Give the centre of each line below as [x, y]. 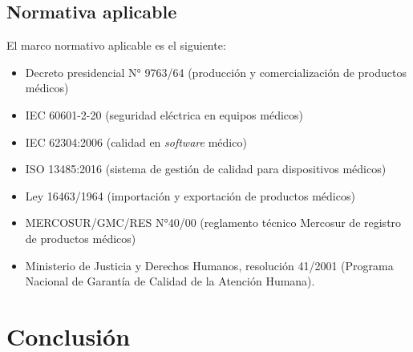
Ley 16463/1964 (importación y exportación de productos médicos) [190, 195]
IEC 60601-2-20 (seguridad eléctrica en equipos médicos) [164, 114]
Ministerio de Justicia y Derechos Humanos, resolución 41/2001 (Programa [209, 265]
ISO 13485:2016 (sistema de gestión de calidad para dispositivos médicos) [206, 169]
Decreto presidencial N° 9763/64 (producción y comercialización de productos [216, 72]
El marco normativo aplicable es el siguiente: [116, 45]
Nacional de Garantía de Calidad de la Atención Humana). [170, 281]
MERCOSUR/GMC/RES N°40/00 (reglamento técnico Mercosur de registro [213, 223]
